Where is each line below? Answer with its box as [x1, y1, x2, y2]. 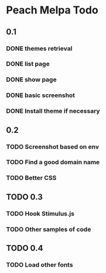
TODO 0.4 [6, 243, 43, 253]
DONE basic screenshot [6, 91, 75, 99]
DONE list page [6, 60, 50, 68]
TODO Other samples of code [6, 225, 91, 233]
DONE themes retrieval [6, 44, 73, 53]
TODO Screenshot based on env [6, 143, 100, 151]
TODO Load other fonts [6, 261, 73, 269]
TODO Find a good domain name [6, 158, 100, 167]
